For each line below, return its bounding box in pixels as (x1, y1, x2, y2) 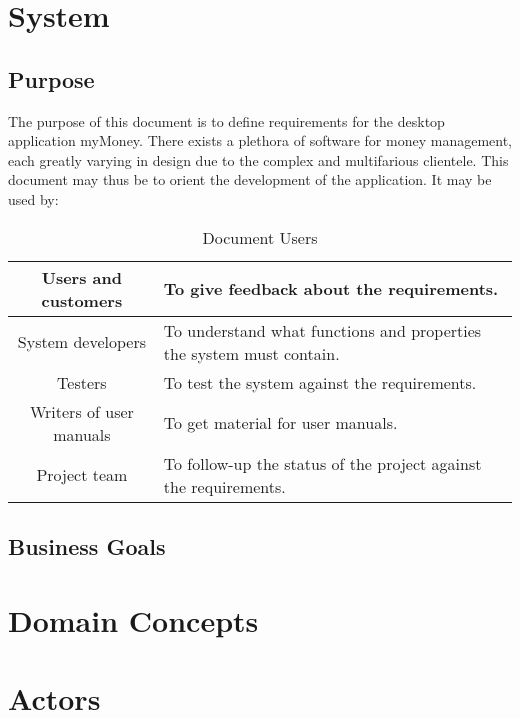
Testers (57, 370, 107, 394)
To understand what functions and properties (163, 318, 482, 342)
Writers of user (29, 399, 134, 423)
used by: (8, 188, 59, 209)
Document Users (202, 225, 318, 249)
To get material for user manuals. (163, 411, 398, 435)
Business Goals (8, 530, 166, 561)
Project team (36, 463, 128, 487)
